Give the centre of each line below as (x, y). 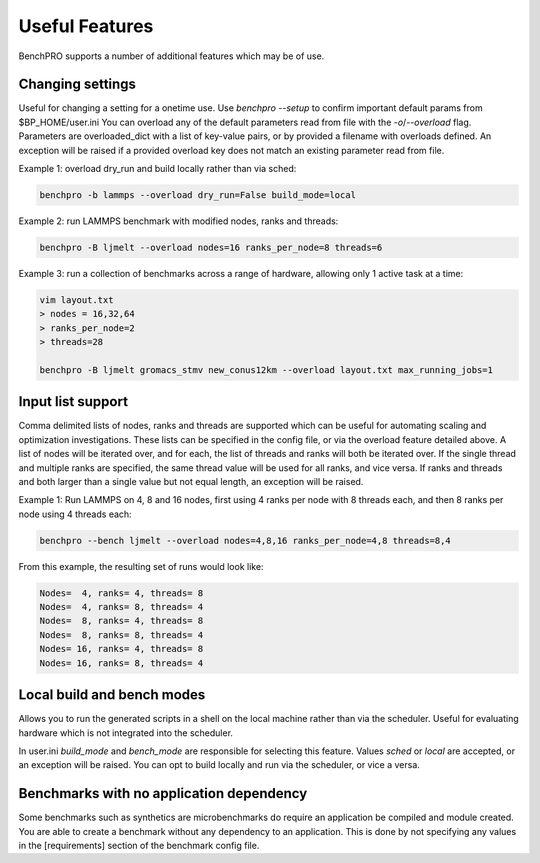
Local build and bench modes (112, 695)
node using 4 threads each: (75, 514)
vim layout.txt (76, 299)
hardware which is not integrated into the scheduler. (126, 732)
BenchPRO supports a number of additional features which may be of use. (171, 56)
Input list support (73, 401)
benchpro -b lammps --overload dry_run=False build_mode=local (198, 195)
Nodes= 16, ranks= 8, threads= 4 (121, 663)
